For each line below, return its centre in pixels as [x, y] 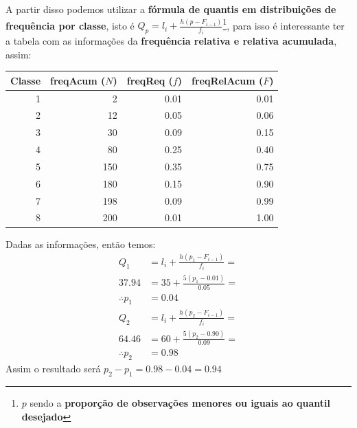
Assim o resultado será [53, 369]
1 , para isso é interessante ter [284, 24]
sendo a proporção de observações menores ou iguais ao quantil [180, 403]
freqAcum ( [78, 80]
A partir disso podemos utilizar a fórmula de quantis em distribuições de [171, 9]
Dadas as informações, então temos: [81, 244]
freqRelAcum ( [227, 80]
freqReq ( [150, 80]
